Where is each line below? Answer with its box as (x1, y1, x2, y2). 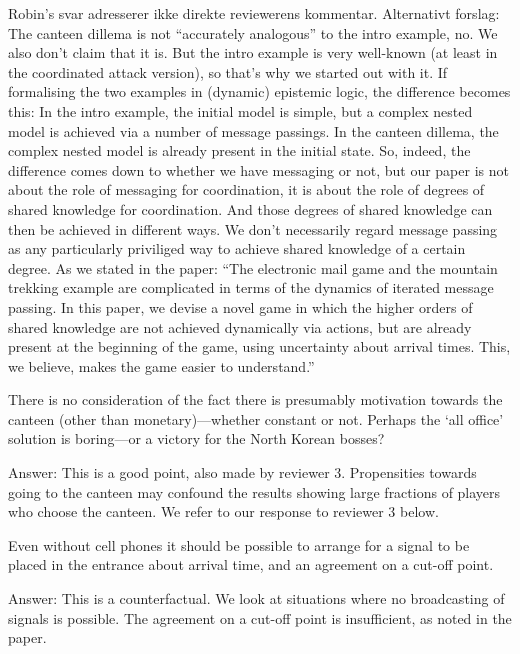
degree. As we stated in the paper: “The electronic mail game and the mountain (8, 257, 498, 278)
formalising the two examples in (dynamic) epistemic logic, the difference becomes (8, 81, 511, 102)
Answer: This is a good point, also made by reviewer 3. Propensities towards (8, 462, 477, 483)
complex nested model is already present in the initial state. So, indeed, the (8, 140, 471, 161)
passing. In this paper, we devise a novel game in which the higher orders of (8, 296, 473, 317)
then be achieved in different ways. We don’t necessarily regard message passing (8, 218, 498, 239)
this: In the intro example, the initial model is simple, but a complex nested (8, 100, 473, 121)
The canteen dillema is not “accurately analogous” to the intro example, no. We (8, 22, 498, 43)
